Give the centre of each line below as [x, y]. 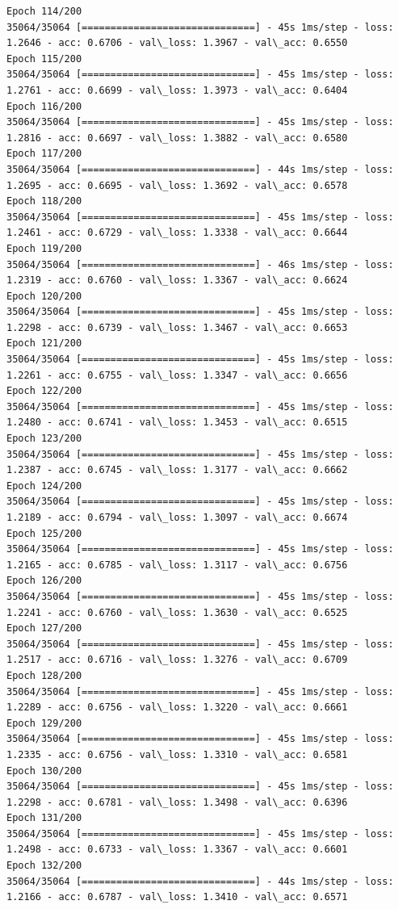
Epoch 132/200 [44, 866]
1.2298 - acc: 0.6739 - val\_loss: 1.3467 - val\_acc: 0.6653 [177, 327]
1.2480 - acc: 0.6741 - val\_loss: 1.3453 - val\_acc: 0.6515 [177, 423]
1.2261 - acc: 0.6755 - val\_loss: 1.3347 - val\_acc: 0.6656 [177, 375]
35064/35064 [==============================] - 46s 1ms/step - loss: [200, 264]
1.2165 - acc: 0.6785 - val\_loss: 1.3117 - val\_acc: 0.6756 [177, 565]
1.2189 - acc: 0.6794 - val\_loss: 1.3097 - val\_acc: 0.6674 [177, 517]
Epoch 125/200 [44, 533]
